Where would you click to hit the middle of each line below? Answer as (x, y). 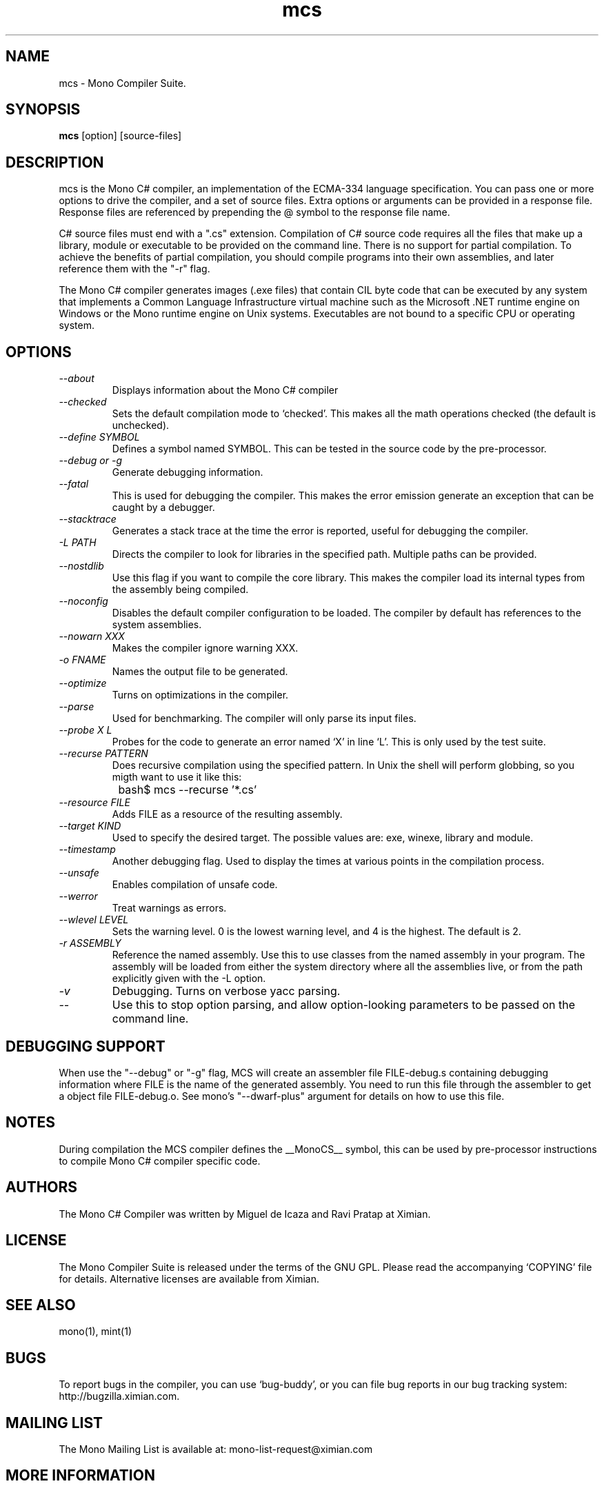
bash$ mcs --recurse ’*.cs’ (188, 790)
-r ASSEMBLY (90, 943)
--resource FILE (94, 803)
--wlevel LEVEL (94, 920)
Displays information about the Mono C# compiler (225, 390)
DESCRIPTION (55, 162)
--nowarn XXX (92, 636)
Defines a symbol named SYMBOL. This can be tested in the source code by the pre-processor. (329, 449)
